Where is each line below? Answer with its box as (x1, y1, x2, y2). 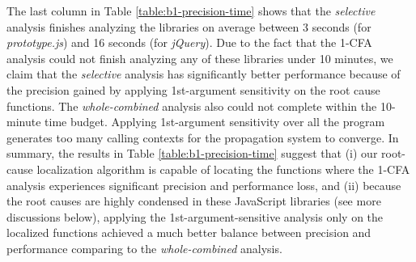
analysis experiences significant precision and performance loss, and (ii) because (6, 176, 401, 193)
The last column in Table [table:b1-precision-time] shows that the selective (6, 2, 376, 19)
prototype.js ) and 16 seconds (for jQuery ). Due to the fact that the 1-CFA (6, 34, 372, 51)
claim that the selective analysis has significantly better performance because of (6, 65, 401, 82)
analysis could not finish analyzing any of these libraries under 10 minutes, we (6, 49, 393, 66)
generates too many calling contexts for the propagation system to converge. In (6, 129, 399, 146)
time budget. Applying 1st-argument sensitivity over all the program (45, 113, 385, 130)
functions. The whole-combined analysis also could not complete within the (6, 97, 377, 114)
